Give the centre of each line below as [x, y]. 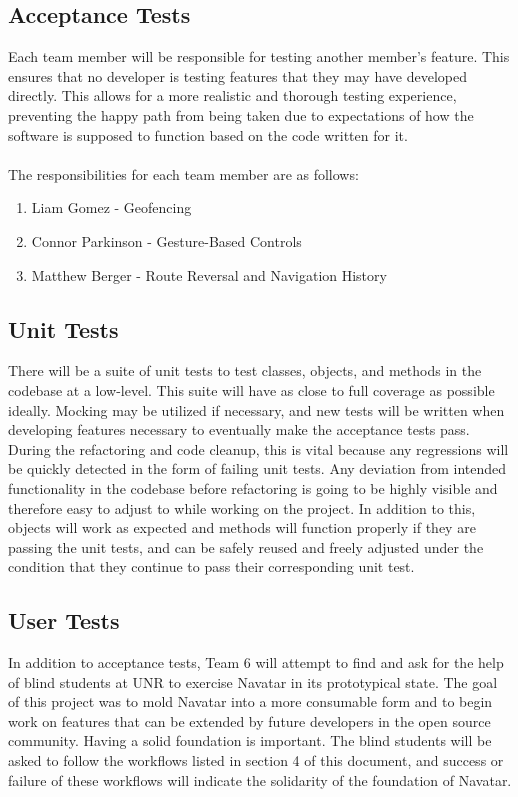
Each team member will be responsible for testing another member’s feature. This [259, 56]
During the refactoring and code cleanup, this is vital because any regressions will [258, 448]
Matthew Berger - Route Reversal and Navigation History [209, 274]
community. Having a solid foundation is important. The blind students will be [250, 740]
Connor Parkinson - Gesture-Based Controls [166, 240]
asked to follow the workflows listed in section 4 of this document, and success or [256, 760]
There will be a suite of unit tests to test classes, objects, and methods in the [245, 370]
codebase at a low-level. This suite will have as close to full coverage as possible [251, 389]
